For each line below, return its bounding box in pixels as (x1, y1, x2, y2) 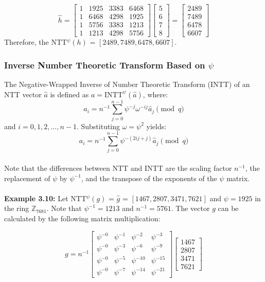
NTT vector (4, 89, 42, 99)
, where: (143, 89, 168, 99)
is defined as (50, 89, 89, 99)
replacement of (4, 172, 50, 183)
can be (218, 203, 239, 214)
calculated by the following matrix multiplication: (4, 213, 161, 223)
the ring (4, 203, 29, 214)
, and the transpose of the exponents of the (81, 172, 217, 183)
